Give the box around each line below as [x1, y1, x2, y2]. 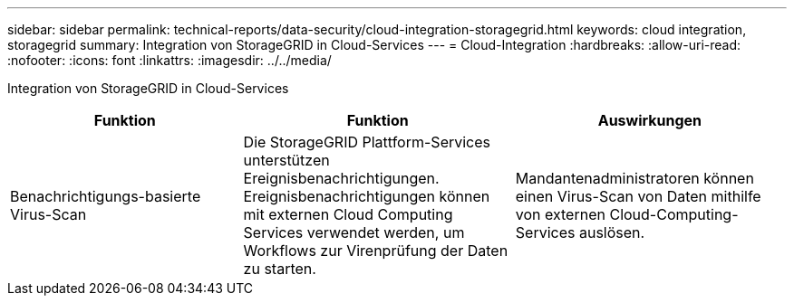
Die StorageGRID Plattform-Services [243, 133, 491, 151]
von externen [515, 205, 605, 223]
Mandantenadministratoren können [515, 169, 754, 187]
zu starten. [243, 260, 316, 278]
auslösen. [578, 223, 645, 241]
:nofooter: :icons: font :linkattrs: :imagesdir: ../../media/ [7, 52, 332, 68]
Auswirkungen [597, 111, 702, 129]
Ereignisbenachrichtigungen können [243, 187, 490, 205]
